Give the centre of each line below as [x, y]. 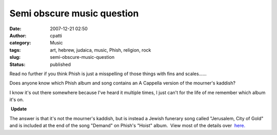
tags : [15, 50]
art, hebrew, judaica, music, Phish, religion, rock [101, 50]
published [61, 64]
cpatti [56, 35]
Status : [17, 64]
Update [19, 109]
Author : [18, 35]
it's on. [17, 100]
